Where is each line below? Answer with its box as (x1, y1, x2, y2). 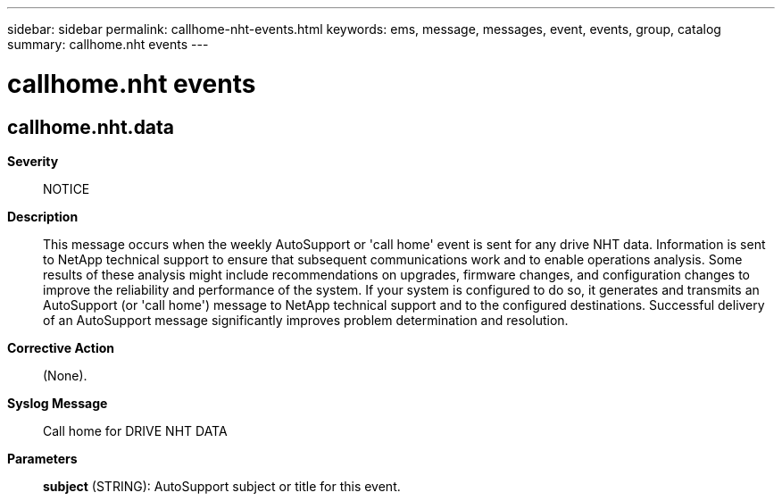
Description (7, 208, 79, 224)
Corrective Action (7, 339, 114, 355)
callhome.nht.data (7, 115, 175, 138)
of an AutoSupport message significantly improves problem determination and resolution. (43, 312, 569, 328)
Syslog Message (7, 395, 108, 411)
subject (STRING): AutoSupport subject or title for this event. (43, 478, 401, 494)
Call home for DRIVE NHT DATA (43, 422, 228, 438)
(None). (43, 367, 87, 383)
